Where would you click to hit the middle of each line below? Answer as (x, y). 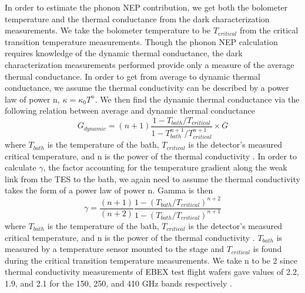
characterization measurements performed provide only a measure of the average (150, 64)
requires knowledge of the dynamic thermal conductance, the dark (124, 53)
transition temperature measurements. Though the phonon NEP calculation (141, 41)
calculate (21, 167)
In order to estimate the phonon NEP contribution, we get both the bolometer (146, 7)
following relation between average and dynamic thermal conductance (130, 110)
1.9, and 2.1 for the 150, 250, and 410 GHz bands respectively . (118, 283)
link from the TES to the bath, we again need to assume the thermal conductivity (152, 178)
